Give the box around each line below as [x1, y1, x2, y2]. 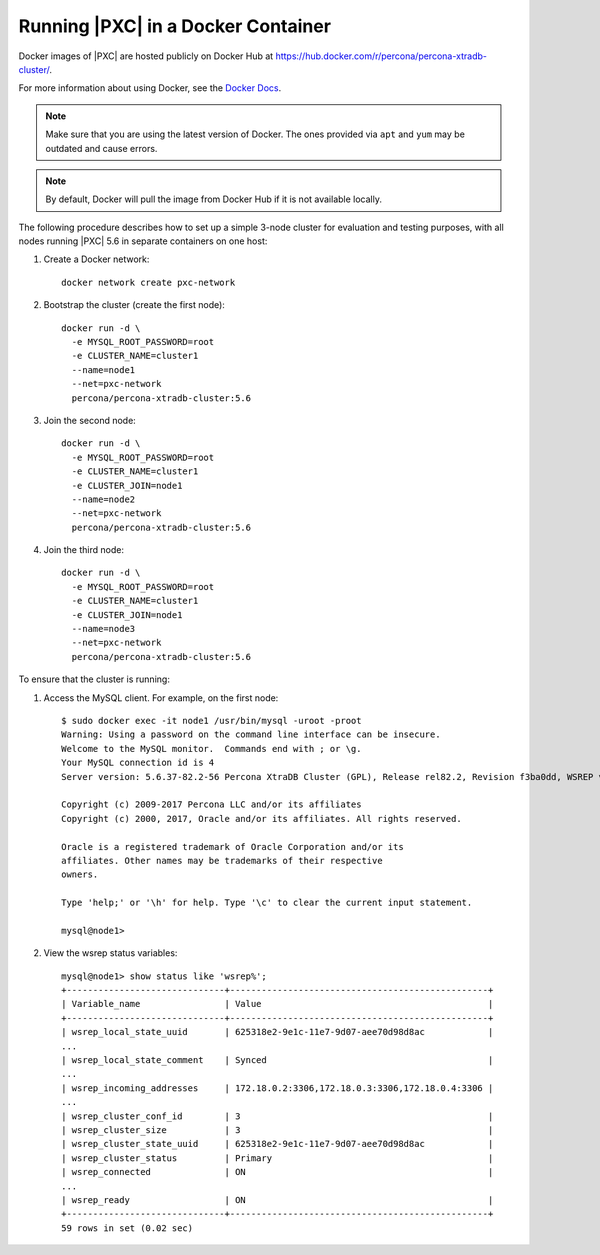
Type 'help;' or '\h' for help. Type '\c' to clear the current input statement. [61, 897, 473, 909]
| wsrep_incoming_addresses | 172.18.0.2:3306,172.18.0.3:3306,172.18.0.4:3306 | [61, 1082, 494, 1094]
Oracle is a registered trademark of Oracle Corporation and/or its [61, 841, 404, 852]
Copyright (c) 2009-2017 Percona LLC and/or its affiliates [61, 799, 362, 810]
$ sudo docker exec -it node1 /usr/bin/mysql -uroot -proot [61, 715, 362, 726]
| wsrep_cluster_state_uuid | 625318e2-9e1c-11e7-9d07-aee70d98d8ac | [61, 1138, 494, 1150]
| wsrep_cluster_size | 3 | [61, 1124, 494, 1135]
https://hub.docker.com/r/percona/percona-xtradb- [275, 50, 488, 62]
